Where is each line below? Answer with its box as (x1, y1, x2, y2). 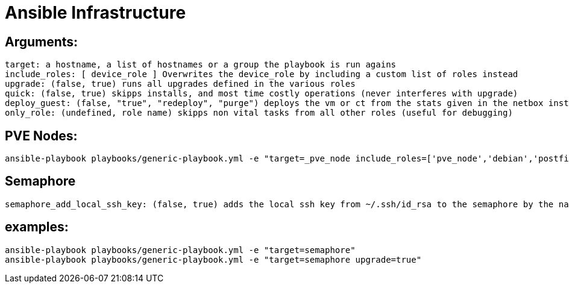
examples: (5, 219, 69, 235)
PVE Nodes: (5, 128, 78, 143)
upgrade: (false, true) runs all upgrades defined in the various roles (5, 79, 356, 89)
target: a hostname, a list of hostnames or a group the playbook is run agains (5, 60, 397, 70)
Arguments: (5, 34, 78, 49)
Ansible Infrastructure (5, 2, 186, 23)
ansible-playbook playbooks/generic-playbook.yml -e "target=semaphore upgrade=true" (5, 254, 422, 265)
